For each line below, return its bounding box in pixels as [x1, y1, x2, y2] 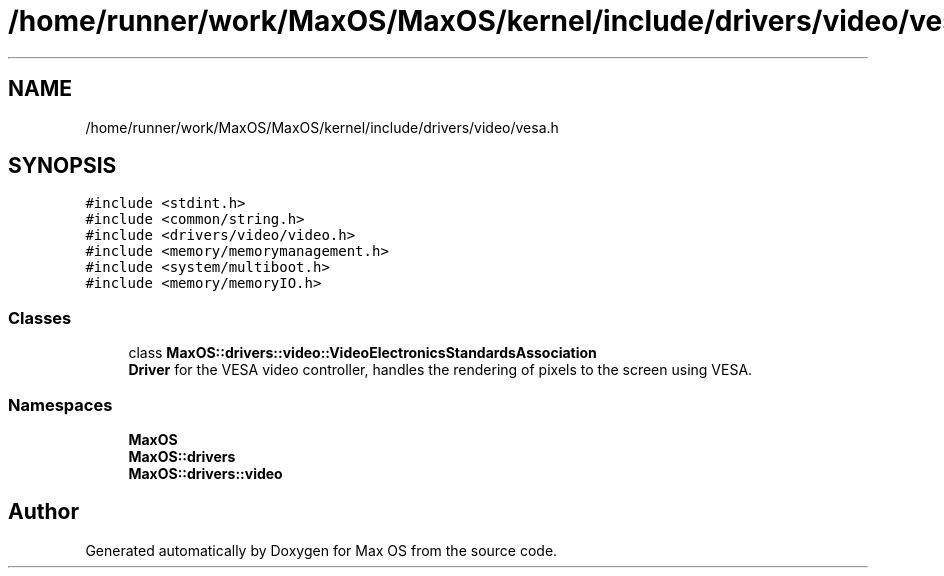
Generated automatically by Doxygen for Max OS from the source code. [85, 541, 558, 559]
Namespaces [8, 394, 113, 415]
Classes [8, 307, 72, 328]
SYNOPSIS [8, 153, 117, 179]
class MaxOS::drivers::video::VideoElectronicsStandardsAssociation [128, 344, 597, 362]
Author [8, 499, 79, 525]
